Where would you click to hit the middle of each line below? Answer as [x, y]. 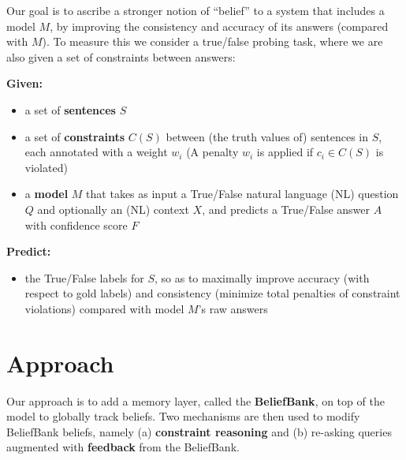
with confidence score [76, 224]
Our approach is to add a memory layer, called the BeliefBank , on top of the [196, 400]
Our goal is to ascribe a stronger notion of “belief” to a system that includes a [196, 10]
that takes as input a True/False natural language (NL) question [242, 194]
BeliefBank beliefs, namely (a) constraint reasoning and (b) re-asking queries [199, 431]
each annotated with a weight [96, 152]
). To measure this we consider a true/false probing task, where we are [212, 41]
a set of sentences [70, 109]
